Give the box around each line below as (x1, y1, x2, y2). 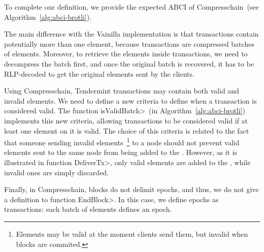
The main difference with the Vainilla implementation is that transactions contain (4, 28, 259, 39)
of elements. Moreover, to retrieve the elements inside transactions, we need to (4, 48, 248, 59)
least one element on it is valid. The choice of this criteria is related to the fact (4, 125, 249, 136)
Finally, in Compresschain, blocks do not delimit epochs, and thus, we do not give (4, 184, 259, 195)
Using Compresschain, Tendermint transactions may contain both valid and (4, 85, 239, 96)
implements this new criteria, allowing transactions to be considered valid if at (4, 115, 248, 125)
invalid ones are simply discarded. (4, 167, 109, 177)
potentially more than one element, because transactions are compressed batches (4, 38, 254, 49)
